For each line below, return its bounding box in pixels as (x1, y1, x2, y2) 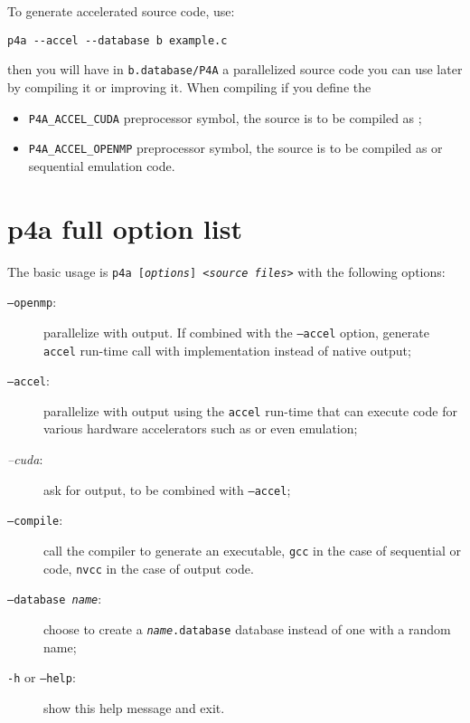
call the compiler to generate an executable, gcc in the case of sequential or (43, 540, 461, 559)
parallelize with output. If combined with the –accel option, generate (43, 322, 429, 341)
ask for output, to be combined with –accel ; (43, 480, 291, 499)
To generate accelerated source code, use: (7, 2, 235, 20)
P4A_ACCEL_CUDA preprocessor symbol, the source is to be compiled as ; (28, 108, 422, 127)
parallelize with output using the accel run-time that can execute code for (43, 401, 457, 420)
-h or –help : (7, 668, 76, 687)
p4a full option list (7, 209, 242, 246)
